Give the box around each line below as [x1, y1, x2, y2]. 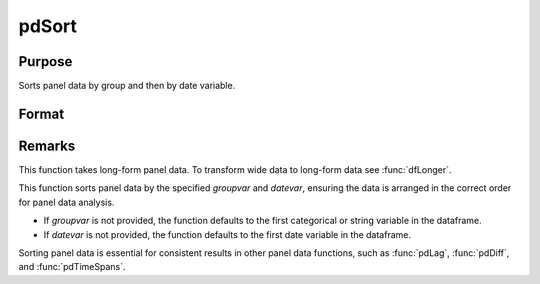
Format [18, 105, 65, 122]
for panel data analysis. [18, 196, 115, 208]
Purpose [18, 53, 73, 70]
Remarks [18, 137, 76, 154]
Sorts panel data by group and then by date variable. [18, 80, 236, 92]
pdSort [18, 15, 78, 37]
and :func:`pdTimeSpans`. [18, 261, 126, 273]
